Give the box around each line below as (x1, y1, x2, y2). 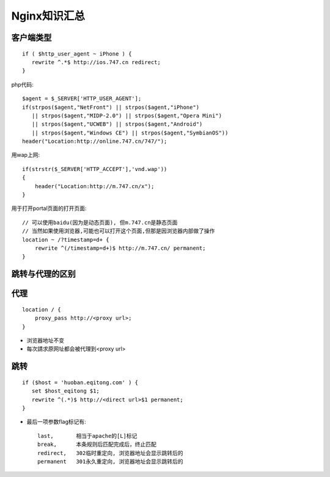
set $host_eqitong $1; (31, 388, 100, 395)
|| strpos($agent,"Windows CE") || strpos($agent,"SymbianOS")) (31, 129, 229, 136)
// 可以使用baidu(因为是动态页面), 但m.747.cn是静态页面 (22, 219, 178, 226)
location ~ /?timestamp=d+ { (22, 236, 109, 243)
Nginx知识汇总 (11, 9, 86, 23)
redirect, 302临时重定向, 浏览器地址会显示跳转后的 (37, 450, 183, 456)
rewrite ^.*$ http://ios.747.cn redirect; (31, 59, 161, 65)
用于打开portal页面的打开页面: (11, 205, 87, 212)
